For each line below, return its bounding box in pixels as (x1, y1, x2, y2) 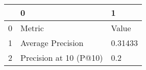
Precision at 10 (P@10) (20, 52, 103, 63)
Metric (20, 22, 44, 34)
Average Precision (20, 37, 84, 49)
